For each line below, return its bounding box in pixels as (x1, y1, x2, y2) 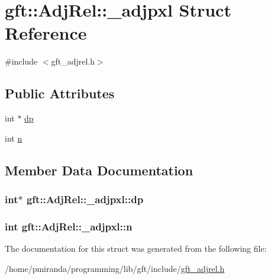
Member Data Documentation (5, 161, 193, 179)
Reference (5, 21, 87, 45)
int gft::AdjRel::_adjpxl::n (5, 219, 133, 233)
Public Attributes (5, 84, 115, 102)
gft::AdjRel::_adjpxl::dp (26, 192, 144, 206)
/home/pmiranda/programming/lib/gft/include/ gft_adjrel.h (5, 262, 225, 274)
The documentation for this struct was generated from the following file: (5, 242, 267, 255)
